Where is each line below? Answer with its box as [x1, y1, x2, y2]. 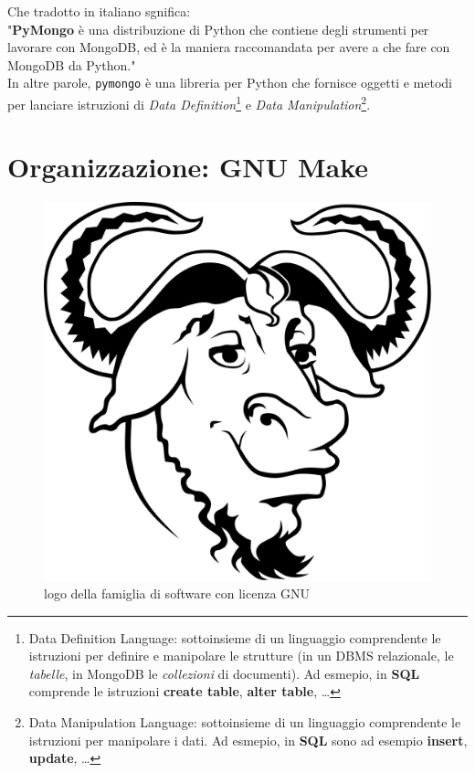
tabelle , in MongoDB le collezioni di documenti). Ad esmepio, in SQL [28, 663, 420, 683]
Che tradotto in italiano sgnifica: [7, 2, 191, 20]
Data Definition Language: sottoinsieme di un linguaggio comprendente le [28, 628, 441, 647]
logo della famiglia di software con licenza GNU [44, 584, 311, 603]
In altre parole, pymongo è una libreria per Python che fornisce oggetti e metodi [7, 73, 452, 92]
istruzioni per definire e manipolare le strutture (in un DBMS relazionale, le [28, 646, 454, 665]
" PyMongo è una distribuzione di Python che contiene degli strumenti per [7, 19, 429, 38]
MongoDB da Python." [7, 55, 136, 74]
